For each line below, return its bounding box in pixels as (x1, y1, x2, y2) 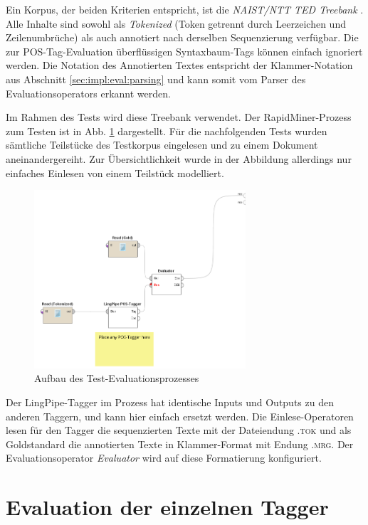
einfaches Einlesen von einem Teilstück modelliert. (6, 165, 224, 180)
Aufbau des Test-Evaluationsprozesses (34, 371, 199, 386)
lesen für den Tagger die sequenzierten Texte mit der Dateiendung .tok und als (6, 423, 352, 437)
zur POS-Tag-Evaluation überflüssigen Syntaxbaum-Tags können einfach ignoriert (6, 43, 363, 58)
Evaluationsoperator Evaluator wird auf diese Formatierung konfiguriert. (6, 450, 322, 465)
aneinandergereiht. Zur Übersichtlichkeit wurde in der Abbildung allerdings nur (6, 151, 352, 166)
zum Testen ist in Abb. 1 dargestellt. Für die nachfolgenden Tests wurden (6, 123, 327, 138)
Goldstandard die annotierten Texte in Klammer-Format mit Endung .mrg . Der (6, 436, 354, 451)
